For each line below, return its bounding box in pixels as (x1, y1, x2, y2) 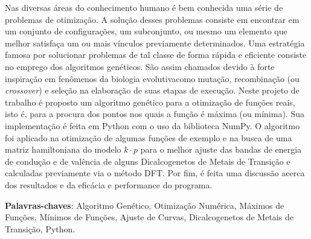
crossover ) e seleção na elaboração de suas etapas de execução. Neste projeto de (5, 84, 300, 97)
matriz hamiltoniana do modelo (5, 143, 121, 156)
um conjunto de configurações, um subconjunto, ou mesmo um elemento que (5, 25, 287, 37)
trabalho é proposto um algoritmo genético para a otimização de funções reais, (5, 95, 295, 108)
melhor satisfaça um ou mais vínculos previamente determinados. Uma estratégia (5, 36, 305, 49)
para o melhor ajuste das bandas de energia (140, 143, 302, 156)
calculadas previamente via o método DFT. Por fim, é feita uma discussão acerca (5, 167, 305, 179)
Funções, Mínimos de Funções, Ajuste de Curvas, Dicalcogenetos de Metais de (5, 211, 293, 223)
